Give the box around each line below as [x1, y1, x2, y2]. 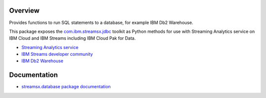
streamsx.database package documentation [21, 84, 111, 90]
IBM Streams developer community [21, 51, 93, 57]
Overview [9, 6, 40, 15]
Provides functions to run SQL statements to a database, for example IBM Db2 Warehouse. [9, 20, 194, 25]
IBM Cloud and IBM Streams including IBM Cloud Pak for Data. [9, 35, 136, 41]
